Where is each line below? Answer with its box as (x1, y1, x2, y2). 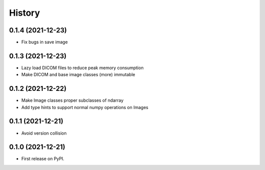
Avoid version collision (21, 130, 67, 136)
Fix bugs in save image (21, 39, 68, 45)
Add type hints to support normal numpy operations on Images (21, 104, 149, 110)
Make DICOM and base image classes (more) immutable (21, 72, 135, 78)
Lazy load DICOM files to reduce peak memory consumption (21, 64, 144, 71)
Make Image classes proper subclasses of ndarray (21, 97, 124, 103)
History (9, 7, 40, 18)
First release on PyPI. (21, 156, 65, 162)
